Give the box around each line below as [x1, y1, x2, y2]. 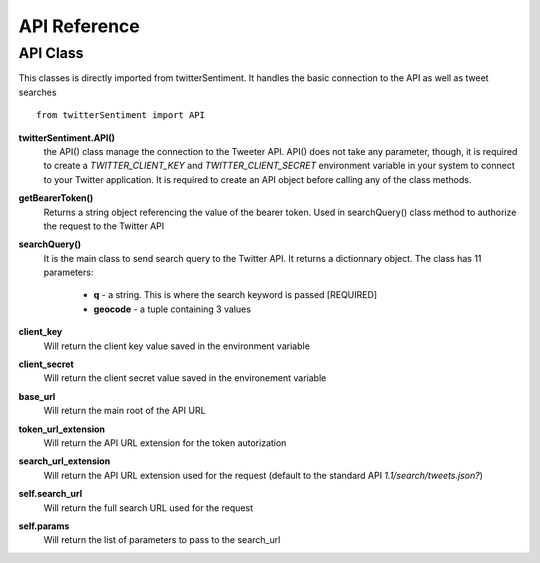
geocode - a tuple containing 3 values [93, 303, 252, 315]
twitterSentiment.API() [18, 131, 115, 144]
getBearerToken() [18, 192, 94, 204]
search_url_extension [18, 455, 111, 467]
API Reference [18, 15, 140, 37]
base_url [18, 390, 56, 402]
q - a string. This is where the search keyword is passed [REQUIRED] [93, 289, 378, 301]
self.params [18, 520, 70, 532]
